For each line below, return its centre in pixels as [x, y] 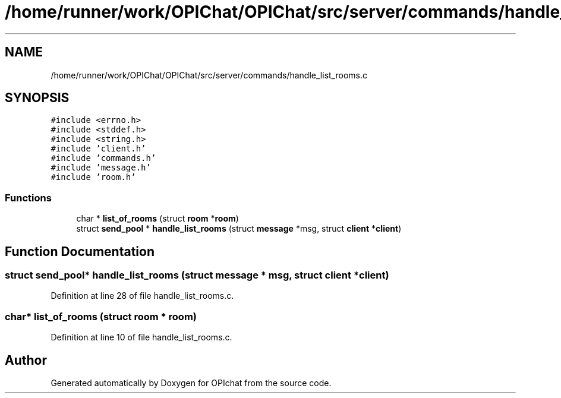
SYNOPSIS [37, 98]
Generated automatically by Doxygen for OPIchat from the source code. [191, 383]
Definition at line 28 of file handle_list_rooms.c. [142, 296]
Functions [28, 198]
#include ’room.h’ [93, 177]
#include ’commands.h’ [103, 158]
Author [26, 360]
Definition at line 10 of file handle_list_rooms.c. [141, 337]
